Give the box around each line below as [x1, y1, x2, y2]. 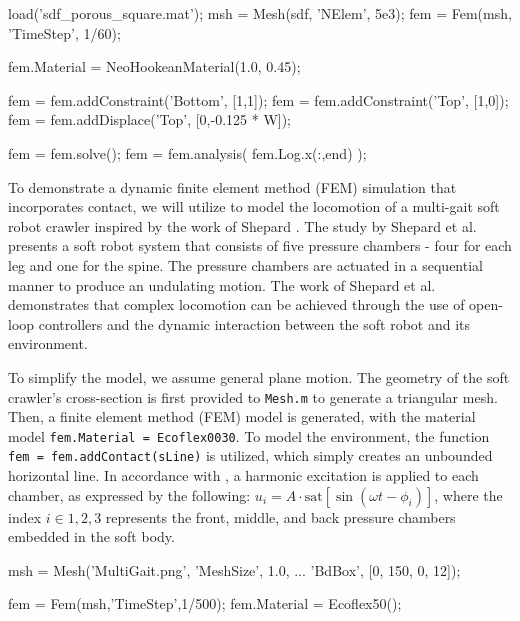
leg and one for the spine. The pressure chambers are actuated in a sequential [8, 254, 483, 275]
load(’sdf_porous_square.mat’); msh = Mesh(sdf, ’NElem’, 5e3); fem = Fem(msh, [8, 3, 512, 23]
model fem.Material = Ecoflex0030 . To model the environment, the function [8, 425, 490, 446]
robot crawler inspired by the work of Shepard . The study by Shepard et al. [8, 215, 477, 236]
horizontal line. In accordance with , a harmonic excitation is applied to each [8, 465, 479, 486]
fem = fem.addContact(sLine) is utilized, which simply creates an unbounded [8, 445, 493, 466]
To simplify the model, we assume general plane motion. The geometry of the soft [8, 366, 510, 387]
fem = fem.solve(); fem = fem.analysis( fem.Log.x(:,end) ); [8, 142, 367, 163]
